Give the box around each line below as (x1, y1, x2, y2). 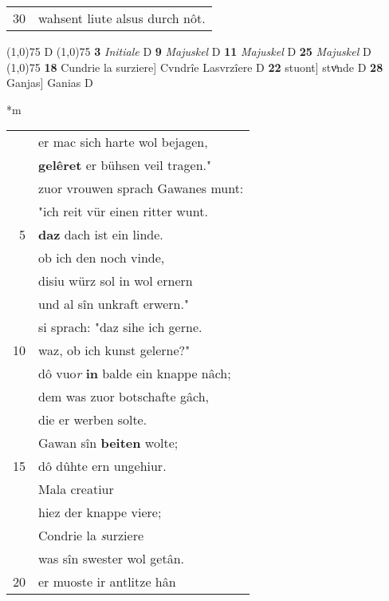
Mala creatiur (38, 480, 114, 499)
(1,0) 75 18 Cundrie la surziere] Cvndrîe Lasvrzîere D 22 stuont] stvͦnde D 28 (6, 58, 383, 75)
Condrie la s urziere (38, 526, 144, 545)
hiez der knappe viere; (38, 503, 162, 522)
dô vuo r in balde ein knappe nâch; (38, 364, 231, 383)
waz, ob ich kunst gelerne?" (38, 341, 191, 360)
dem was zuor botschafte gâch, (38, 387, 209, 406)
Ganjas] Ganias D (6, 74, 93, 91)
